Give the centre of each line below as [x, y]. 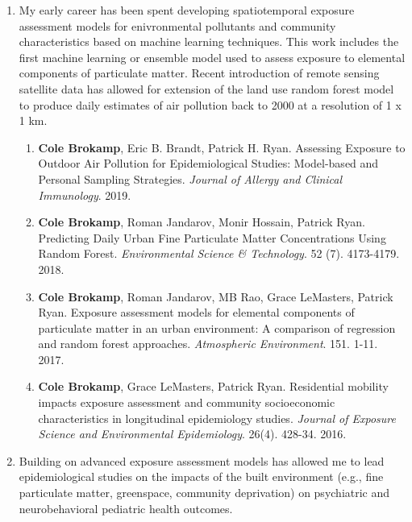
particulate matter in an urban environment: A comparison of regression [217, 327]
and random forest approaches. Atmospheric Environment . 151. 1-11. [208, 344]
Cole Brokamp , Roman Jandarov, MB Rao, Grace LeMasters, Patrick [216, 296]
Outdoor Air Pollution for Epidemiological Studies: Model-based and [208, 163]
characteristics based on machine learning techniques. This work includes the [209, 41]
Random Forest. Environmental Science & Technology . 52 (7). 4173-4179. [219, 253]
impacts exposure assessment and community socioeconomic [187, 402]
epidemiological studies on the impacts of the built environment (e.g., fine [201, 476]
